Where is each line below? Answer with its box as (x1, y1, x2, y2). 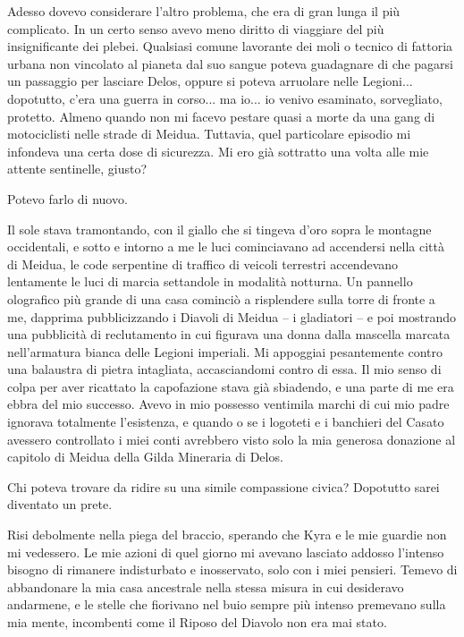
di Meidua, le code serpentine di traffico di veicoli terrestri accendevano (7, 254, 399, 273)
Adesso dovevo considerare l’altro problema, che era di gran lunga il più (7, 2, 401, 20)
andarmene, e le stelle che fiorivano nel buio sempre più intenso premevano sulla (7, 595, 446, 614)
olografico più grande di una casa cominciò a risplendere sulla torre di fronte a (7, 289, 435, 308)
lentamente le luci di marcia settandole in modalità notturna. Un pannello (7, 272, 413, 291)
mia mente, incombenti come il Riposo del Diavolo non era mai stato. (7, 613, 387, 631)
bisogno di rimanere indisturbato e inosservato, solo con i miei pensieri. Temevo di (7, 560, 458, 579)
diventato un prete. (7, 495, 113, 514)
